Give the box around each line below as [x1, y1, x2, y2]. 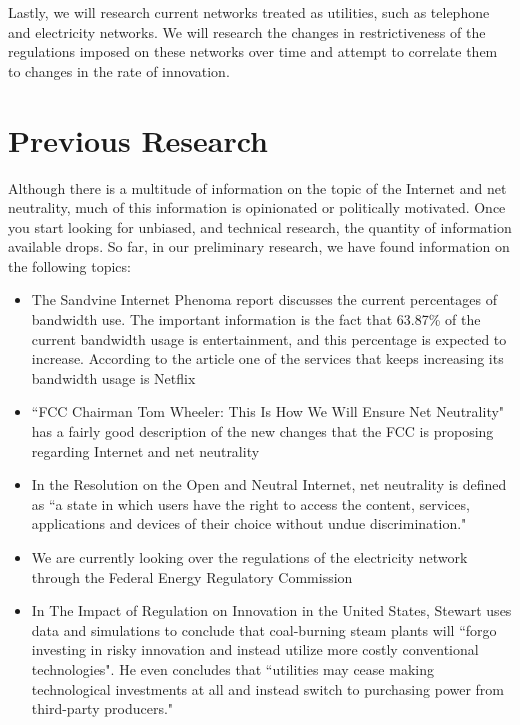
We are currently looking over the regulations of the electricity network [31, 547, 468, 567]
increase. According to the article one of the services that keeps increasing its [31, 348, 504, 369]
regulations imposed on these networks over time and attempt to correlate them [8, 41, 498, 62]
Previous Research [8, 119, 269, 160]
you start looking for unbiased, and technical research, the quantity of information [8, 216, 512, 237]
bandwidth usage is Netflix [31, 367, 196, 388]
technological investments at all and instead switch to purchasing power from [31, 678, 505, 699]
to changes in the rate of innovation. [8, 60, 230, 81]
